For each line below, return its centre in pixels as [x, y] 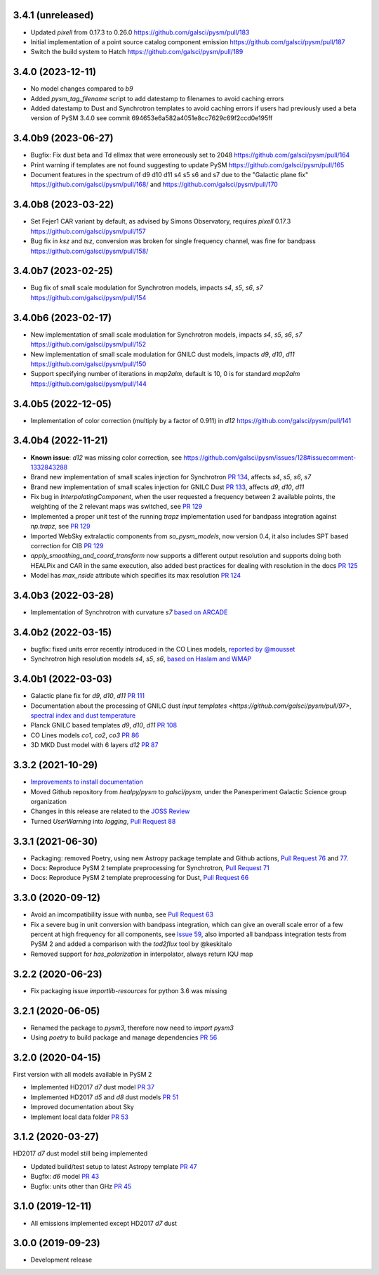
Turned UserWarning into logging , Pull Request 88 [103, 821]
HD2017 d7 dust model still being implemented [80, 1153]
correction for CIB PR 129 [67, 546]
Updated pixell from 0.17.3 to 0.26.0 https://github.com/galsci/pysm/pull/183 [140, 32]
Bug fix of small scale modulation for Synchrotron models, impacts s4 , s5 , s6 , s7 [147, 287]
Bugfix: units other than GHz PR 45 [81, 1186]
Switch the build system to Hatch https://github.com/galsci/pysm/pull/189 [137, 52]
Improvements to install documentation [87, 782]
